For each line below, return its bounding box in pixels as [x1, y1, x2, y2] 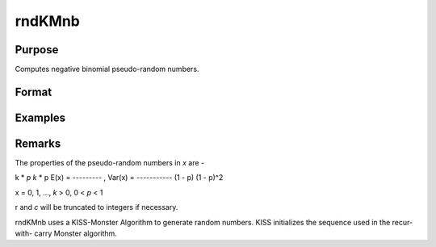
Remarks [15, 136, 61, 150]
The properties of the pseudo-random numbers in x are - [15, 158, 205, 167]
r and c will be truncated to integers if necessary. [15, 203, 178, 212]
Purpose [15, 43, 59, 57]
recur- [392, 217, 413, 227]
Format [15, 85, 52, 98]
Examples [15, 111, 66, 124]
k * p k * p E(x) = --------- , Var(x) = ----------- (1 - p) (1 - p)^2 [15, 173, 224, 182]
